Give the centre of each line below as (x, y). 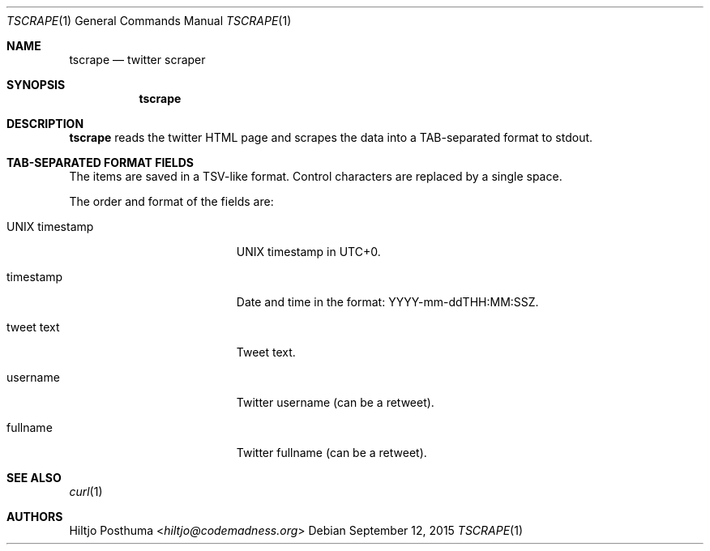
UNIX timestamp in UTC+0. (308, 252)
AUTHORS (35, 517)
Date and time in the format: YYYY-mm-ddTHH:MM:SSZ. (387, 302)
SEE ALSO (34, 478)
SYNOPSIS (36, 85)
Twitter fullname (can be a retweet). (331, 453)
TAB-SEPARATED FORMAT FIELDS (101, 162)
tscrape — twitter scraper (137, 60)
